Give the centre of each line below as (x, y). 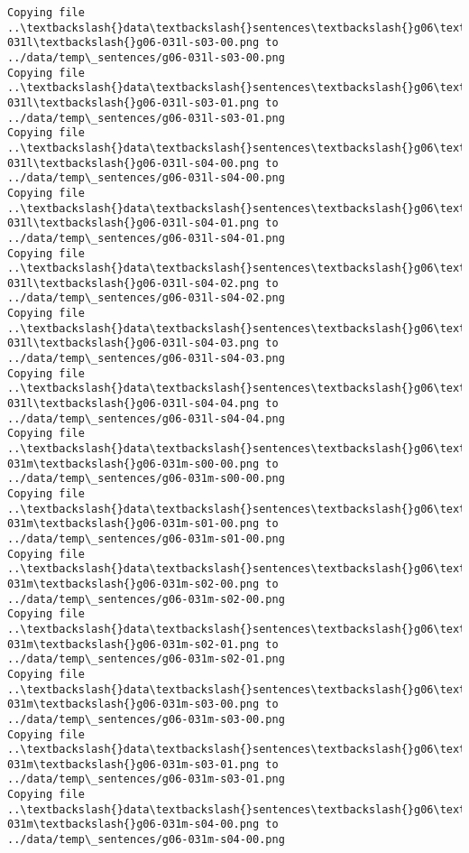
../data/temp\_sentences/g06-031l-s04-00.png (146, 178)
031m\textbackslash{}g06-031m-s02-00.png (133, 584)
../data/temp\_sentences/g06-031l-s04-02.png (146, 298)
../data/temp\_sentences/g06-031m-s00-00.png (146, 479)
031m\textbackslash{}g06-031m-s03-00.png (133, 705)
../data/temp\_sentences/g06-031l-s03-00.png (146, 57)
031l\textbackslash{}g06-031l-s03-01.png (133, 102)
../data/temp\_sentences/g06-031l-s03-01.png (146, 118)
